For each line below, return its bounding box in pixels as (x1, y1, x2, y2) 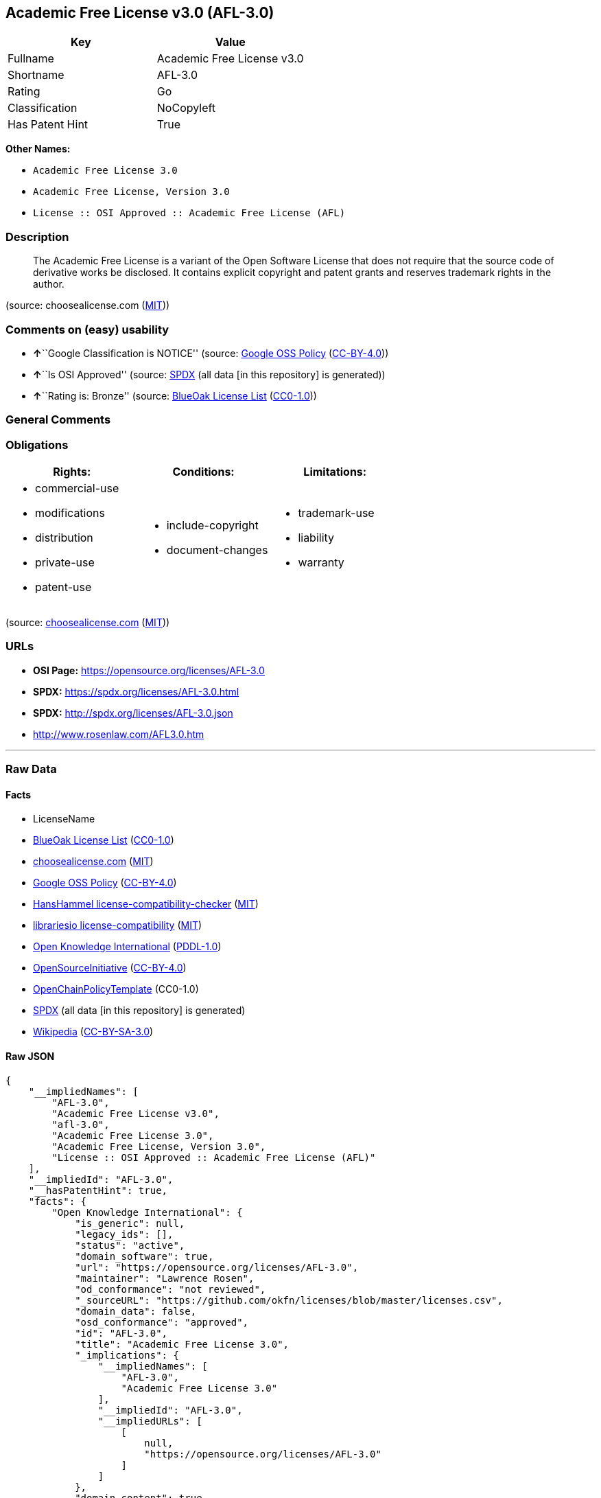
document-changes (166, 543, 268, 557)
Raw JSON (5, 1050, 55, 1062)
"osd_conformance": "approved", (75, 1316, 249, 1328)
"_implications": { (75, 1349, 179, 1361)
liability (298, 531, 335, 545)
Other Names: (5, 143, 71, 155)
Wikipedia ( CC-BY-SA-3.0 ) (33, 1026, 154, 1038)
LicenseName (33, 813, 95, 825)
